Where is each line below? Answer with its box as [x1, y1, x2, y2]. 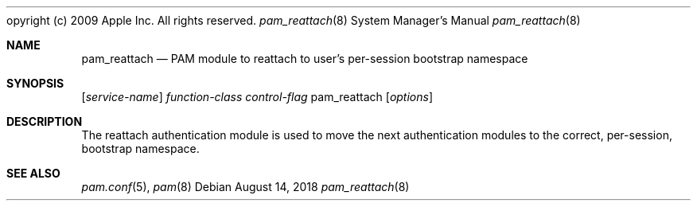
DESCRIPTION [6, 115, 83, 128]
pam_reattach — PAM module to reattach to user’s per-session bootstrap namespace [81, 52, 528, 65]
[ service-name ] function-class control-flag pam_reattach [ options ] [81, 90, 434, 103]
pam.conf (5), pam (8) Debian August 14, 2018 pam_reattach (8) [81, 180, 410, 193]
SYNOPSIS [6, 76, 64, 90]
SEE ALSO [6, 166, 60, 180]
